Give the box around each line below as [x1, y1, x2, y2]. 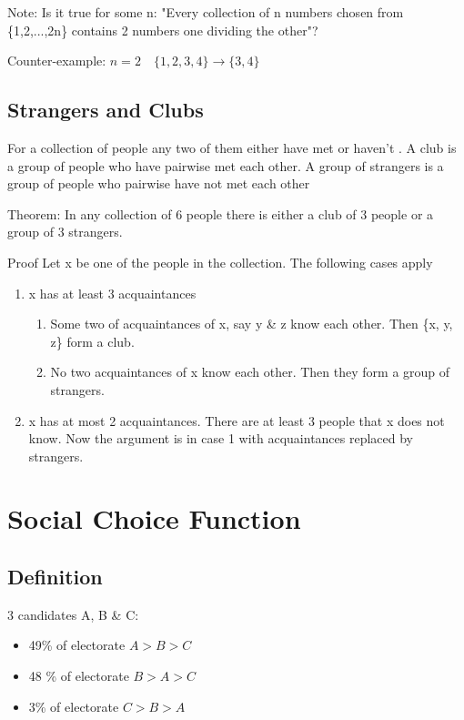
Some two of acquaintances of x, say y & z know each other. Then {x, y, [50, 314, 453, 333]
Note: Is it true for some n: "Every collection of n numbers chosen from [7, 3, 404, 21]
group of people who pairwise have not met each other [7, 174, 310, 193]
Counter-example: [7, 51, 106, 70]
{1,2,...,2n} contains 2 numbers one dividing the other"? [7, 20, 318, 39]
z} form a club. [50, 331, 135, 350]
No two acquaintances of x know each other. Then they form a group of [50, 362, 450, 381]
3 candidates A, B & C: [7, 604, 139, 624]
